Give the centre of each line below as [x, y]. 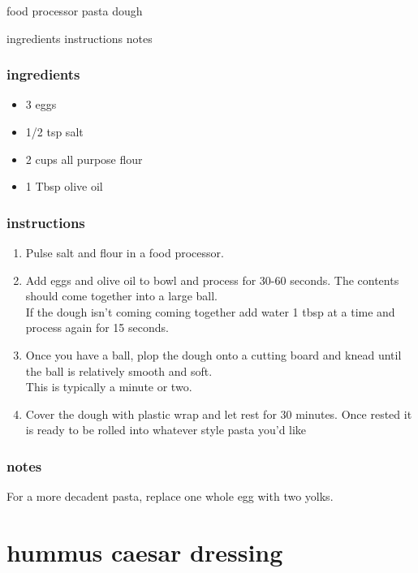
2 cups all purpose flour [84, 159]
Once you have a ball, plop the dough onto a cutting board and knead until [213, 354]
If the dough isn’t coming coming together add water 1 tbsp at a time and [210, 311]
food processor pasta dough [75, 11]
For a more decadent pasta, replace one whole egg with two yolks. [170, 496]
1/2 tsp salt [54, 131]
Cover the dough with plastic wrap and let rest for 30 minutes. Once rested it [219, 414]
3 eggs [41, 104]
